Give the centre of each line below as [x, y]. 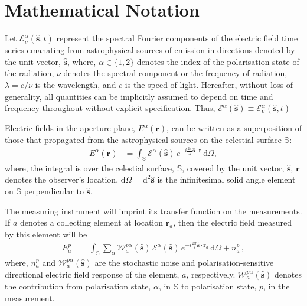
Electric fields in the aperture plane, [70, 128]
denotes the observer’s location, [62, 179]
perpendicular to [54, 191]
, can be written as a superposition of [234, 128]
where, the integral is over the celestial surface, [89, 167]
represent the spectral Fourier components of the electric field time [177, 38]
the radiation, [30, 73]
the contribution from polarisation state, [78, 286]
